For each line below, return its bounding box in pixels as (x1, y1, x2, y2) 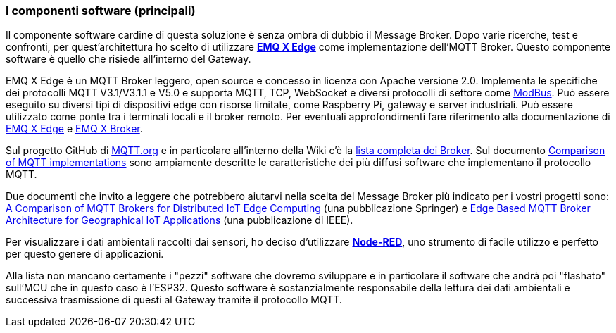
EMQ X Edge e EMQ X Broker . (6, 122, 143, 135)
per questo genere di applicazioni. (6, 248, 164, 260)
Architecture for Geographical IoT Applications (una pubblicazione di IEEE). (6, 214, 353, 227)
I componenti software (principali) (6, 4, 196, 18)
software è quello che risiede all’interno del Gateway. (6, 53, 251, 65)
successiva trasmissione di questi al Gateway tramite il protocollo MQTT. (6, 294, 342, 306)
